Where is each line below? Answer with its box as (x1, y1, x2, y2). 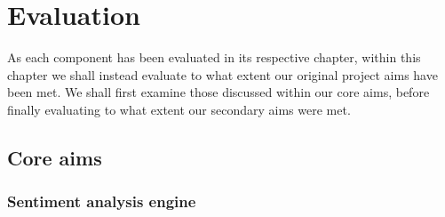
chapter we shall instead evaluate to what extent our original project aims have (7, 65, 438, 84)
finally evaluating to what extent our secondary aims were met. (7, 100, 351, 118)
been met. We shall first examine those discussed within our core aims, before (7, 83, 430, 101)
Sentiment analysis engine (7, 190, 196, 213)
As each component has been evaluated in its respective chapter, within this (7, 48, 421, 67)
